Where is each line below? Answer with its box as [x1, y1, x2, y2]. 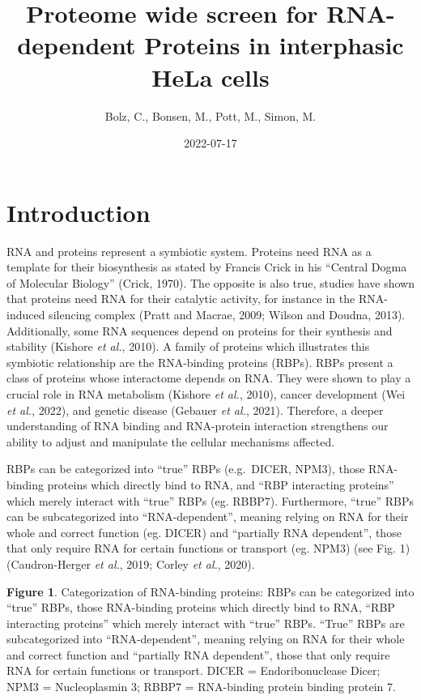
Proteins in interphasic [144, 28, 404, 62]
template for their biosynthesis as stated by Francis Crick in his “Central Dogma [6, 258, 407, 275]
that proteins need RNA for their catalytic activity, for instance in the [6, 290, 355, 307]
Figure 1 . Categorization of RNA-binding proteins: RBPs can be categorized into [6, 583, 415, 600]
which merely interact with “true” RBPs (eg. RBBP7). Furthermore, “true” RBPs [6, 492, 415, 509]
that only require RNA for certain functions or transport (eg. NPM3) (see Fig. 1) [6, 540, 410, 557]
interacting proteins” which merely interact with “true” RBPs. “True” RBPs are [6, 614, 405, 631]
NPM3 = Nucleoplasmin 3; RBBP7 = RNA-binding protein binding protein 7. [6, 678, 396, 695]
